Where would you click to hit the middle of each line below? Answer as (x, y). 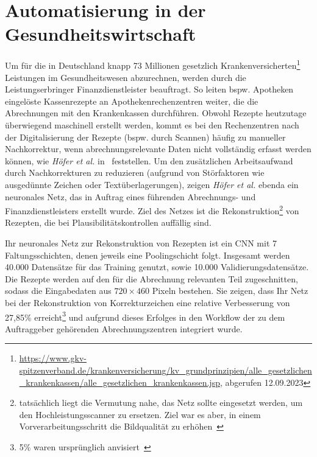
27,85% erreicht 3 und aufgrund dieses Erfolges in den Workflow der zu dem (145, 316)
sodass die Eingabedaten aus (58, 291)
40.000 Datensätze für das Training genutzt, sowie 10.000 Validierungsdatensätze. (157, 267)
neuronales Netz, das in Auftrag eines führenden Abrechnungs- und (130, 196)
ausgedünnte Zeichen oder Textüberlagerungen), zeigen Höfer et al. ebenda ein (152, 184)
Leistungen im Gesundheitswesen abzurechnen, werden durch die (126, 77)
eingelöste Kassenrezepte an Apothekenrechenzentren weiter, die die (132, 101)
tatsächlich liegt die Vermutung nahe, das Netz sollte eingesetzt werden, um (161, 403)
